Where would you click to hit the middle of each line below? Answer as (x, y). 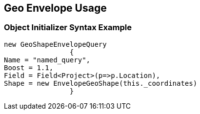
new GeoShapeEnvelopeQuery (55, 44)
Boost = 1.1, (29, 67)
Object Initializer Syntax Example (68, 28)
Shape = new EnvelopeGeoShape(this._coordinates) (101, 83)
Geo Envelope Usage (55, 8)
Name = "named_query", (47, 60)
